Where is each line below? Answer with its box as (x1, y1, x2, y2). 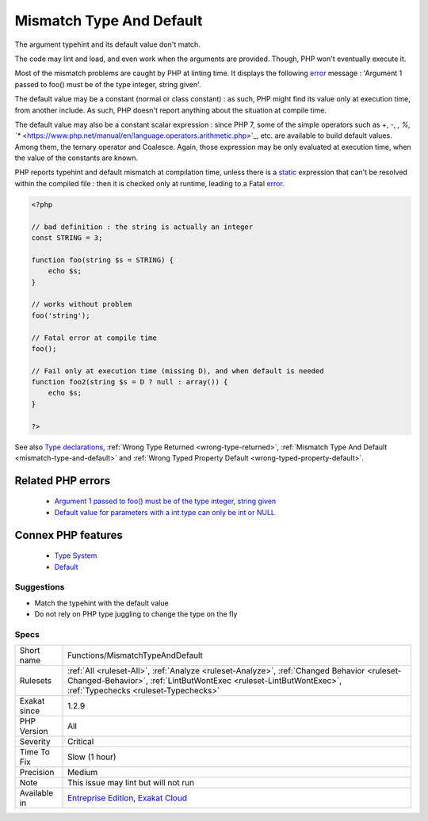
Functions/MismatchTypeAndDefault (67, 650, 204, 661)
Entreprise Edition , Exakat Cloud (67, 792, 188, 804)
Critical (67, 736, 94, 747)
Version (19, 726, 48, 737)
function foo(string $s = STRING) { (31, 255, 174, 265)
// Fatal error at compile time (31, 333, 158, 342)
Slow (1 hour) (67, 751, 117, 762)
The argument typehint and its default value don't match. (14, 40, 201, 49)
